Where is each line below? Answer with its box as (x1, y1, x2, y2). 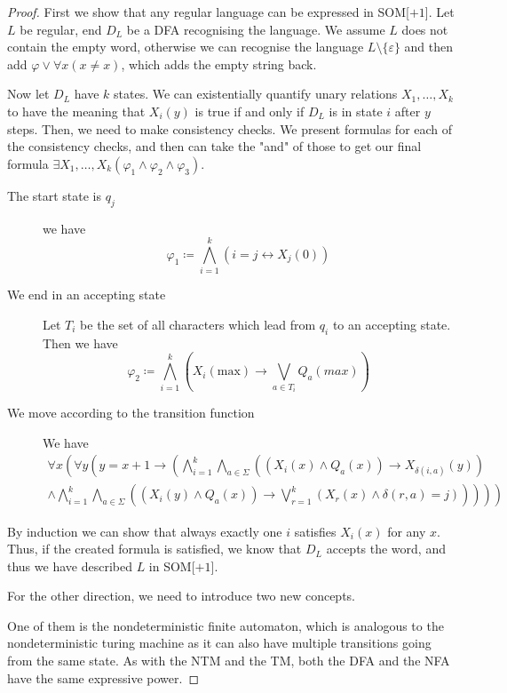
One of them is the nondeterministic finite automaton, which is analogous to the (7, 616, 444, 634)
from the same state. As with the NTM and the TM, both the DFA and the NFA (7, 651, 450, 670)
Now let (7, 84, 50, 103)
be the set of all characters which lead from (80, 315, 316, 333)
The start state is (7, 186, 102, 204)
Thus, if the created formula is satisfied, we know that (7, 539, 302, 558)
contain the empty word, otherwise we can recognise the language (7, 37, 364, 56)
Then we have (43, 333, 118, 352)
